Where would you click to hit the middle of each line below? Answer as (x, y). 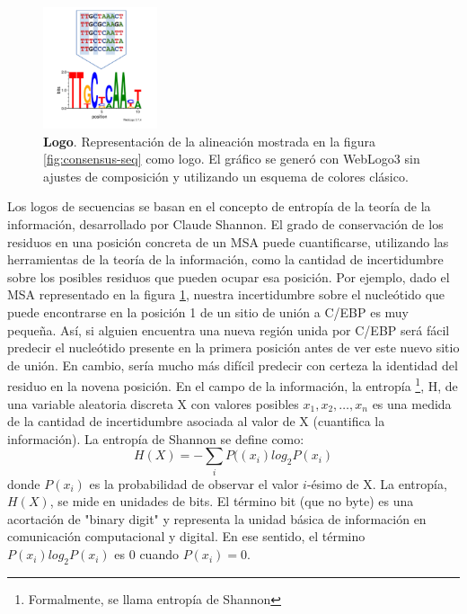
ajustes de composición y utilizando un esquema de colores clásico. (226, 176)
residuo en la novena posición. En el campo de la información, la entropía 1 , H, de (233, 384)
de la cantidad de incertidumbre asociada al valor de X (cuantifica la (196, 421)
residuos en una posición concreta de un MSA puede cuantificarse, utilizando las (228, 241)
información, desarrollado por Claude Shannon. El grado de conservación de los (225, 223)
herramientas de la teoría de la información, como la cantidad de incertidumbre (225, 259)
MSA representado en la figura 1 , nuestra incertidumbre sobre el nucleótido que (226, 294)
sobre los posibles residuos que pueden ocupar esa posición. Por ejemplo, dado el (229, 276)
